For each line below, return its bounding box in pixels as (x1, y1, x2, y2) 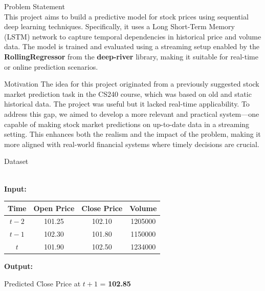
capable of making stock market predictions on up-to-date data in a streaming (4, 118, 250, 129)
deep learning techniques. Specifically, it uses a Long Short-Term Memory (4, 21, 235, 32)
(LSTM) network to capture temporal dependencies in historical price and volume (4, 31, 261, 41)
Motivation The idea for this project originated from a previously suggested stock (4, 78, 259, 89)
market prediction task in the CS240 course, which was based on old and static (4, 88, 252, 99)
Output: (4, 261, 33, 272)
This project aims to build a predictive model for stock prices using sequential (4, 11, 249, 22)
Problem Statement (4, 1, 65, 11)
